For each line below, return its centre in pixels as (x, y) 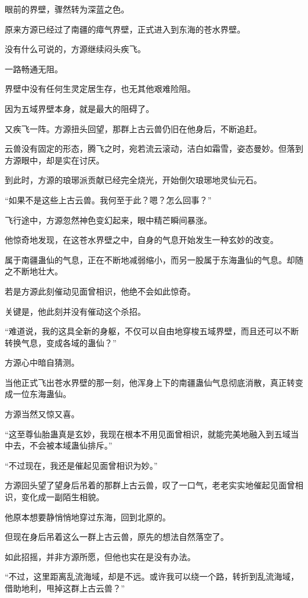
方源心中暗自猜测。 (42, 362)
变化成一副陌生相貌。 (62, 497)
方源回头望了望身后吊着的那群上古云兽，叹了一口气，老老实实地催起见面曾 (150, 485)
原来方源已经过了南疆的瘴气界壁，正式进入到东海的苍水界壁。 (125, 29)
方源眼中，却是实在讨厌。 (54, 160)
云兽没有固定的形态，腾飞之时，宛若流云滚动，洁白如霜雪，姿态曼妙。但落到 (154, 148)
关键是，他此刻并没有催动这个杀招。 (75, 311)
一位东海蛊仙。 (42, 394)
